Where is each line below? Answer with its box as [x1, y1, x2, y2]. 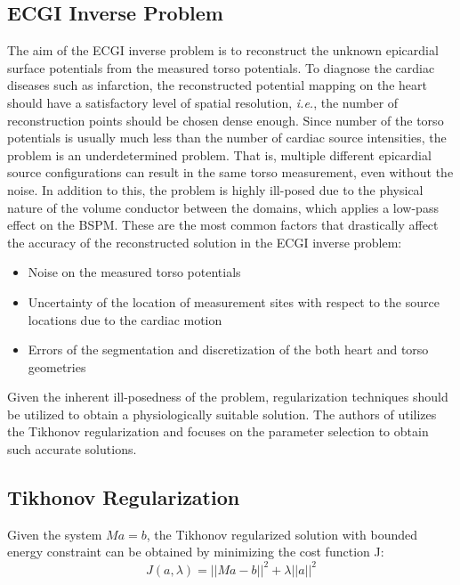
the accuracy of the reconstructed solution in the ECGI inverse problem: [7, 232, 402, 251]
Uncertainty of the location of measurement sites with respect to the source [28, 292, 440, 311]
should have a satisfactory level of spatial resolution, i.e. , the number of [7, 93, 399, 111]
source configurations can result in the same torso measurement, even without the [7, 163, 454, 182]
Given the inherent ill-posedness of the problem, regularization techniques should [7, 387, 448, 406]
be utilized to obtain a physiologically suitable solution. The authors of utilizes [7, 404, 437, 423]
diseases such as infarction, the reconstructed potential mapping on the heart [7, 76, 427, 94]
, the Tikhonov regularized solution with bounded [146, 524, 418, 543]
